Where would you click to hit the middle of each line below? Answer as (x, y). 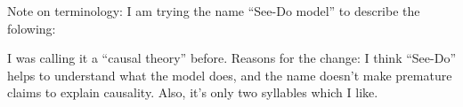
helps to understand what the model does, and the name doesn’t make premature (230, 75)
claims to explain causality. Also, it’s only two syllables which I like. (193, 92)
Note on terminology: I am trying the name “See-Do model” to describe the (214, 11)
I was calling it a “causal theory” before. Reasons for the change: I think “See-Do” (231, 58)
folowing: (32, 28)
